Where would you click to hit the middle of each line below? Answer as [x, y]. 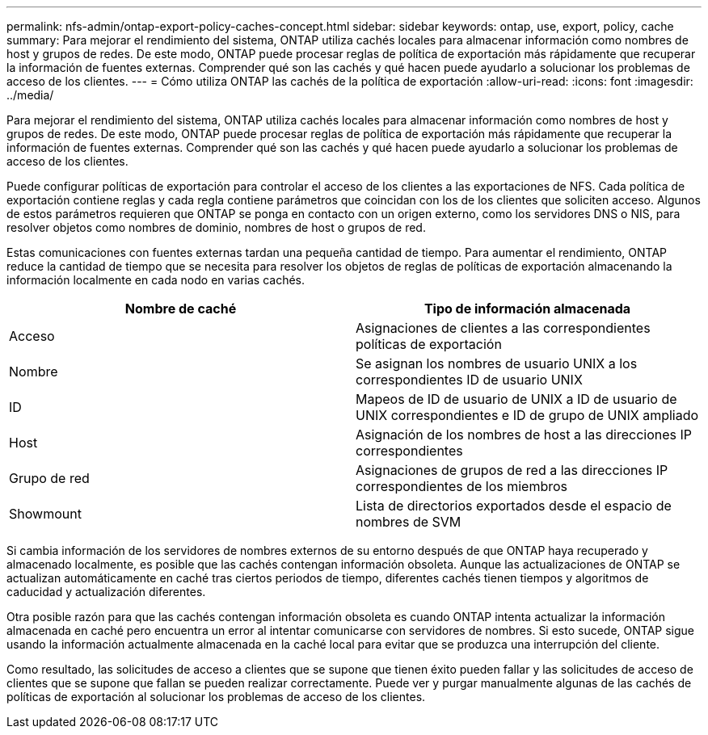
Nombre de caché [181, 309]
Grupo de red [49, 478]
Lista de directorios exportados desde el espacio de [514, 506]
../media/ [30, 95]
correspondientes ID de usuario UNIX [469, 380]
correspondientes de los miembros [462, 486]
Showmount [45, 514]
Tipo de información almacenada [527, 309]
